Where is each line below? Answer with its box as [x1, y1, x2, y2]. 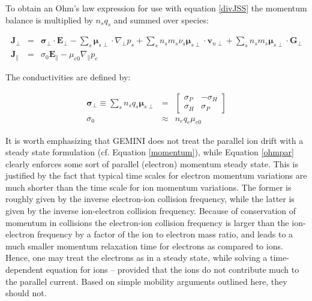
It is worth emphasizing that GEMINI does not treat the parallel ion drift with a [5, 134, 304, 146]
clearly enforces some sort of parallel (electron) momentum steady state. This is [5, 157, 298, 170]
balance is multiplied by [5, 13, 93, 26]
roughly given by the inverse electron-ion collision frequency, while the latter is [5, 192, 295, 205]
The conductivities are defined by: [5, 71, 131, 83]
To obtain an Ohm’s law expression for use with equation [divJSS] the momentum [5, 2, 307, 14]
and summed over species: [113, 13, 209, 26]
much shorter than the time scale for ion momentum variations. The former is [5, 180, 292, 193]
